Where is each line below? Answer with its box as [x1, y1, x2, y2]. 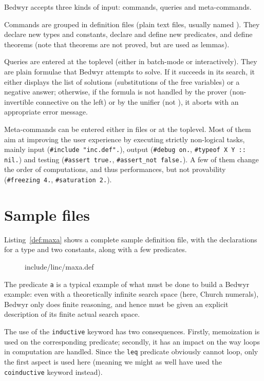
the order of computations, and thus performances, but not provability [4, 164, 226, 175]
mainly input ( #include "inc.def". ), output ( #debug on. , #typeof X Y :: [4, 144, 246, 155]
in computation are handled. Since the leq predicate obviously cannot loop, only [4, 346, 258, 357]
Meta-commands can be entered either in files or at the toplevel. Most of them [4, 123, 251, 134]
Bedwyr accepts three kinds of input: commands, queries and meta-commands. [4, 2, 252, 12]
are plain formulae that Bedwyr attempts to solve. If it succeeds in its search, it [4, 66, 255, 77]
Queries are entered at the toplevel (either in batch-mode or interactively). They [4, 56, 257, 67]
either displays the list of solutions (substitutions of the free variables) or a [4, 76, 240, 87]
